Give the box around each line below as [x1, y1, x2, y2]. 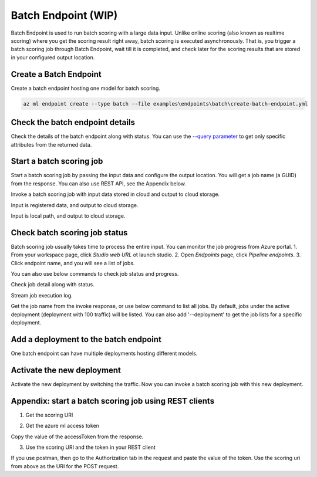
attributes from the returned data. [11, 141, 92, 148]
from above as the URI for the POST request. [11, 462, 119, 469]
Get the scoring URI [25, 411, 73, 418]
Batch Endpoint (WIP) [11, 9, 118, 22]
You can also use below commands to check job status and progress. [11, 270, 179, 278]
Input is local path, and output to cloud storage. [11, 212, 126, 219]
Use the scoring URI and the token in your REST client [25, 444, 156, 451]
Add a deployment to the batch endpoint [11, 334, 161, 344]
